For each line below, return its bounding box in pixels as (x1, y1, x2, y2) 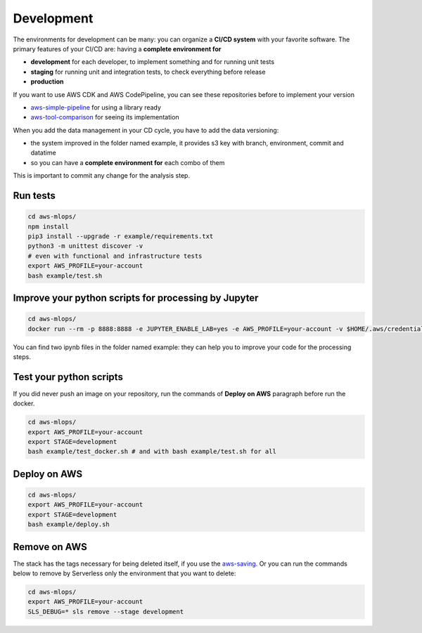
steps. (13, 352, 31, 361)
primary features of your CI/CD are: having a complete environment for (13, 44, 222, 53)
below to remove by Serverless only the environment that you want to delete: (13, 569, 236, 577)
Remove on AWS (13, 541, 87, 553)
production (30, 77, 64, 86)
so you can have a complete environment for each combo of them (30, 158, 225, 167)
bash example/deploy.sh (27, 521, 110, 528)
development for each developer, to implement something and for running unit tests (30, 58, 274, 66)
